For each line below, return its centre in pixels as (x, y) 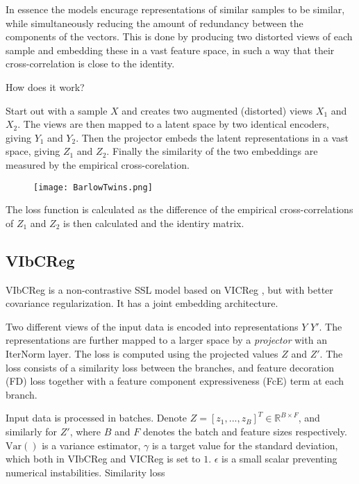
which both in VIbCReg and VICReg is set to (103, 459)
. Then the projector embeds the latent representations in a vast (212, 137)
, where (85, 431)
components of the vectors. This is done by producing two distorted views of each (179, 36)
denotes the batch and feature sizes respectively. (245, 431)
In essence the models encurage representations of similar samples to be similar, (175, 9)
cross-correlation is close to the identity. (90, 64)
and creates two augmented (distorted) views (217, 110)
